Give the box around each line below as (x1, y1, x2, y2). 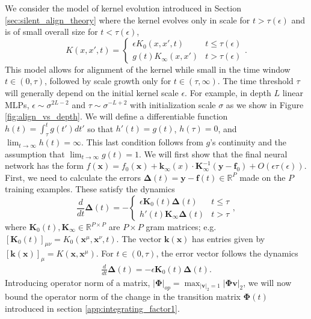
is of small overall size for (5, 25, 98, 38)
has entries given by (192, 232, 265, 245)
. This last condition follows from (81, 136, 203, 148)
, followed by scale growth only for (44, 74, 171, 87)
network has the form (5, 159, 84, 172)
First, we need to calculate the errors (5, 171, 141, 183)
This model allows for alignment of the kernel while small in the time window (5, 62, 291, 75)
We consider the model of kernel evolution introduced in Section (5, 2, 241, 14)
